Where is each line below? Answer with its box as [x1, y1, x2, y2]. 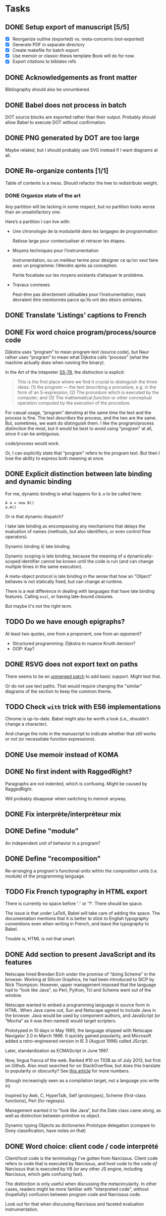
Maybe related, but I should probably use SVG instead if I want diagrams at [5, 147, 158, 153]
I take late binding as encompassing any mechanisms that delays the [5, 523, 146, 529]
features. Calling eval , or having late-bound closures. [5, 593, 114, 599]
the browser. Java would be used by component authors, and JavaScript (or [5, 1012, 161, 1018]
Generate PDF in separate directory [12, 42, 85, 48]
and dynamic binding [5, 477, 72, 486]
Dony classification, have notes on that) [5, 1128, 86, 1134]
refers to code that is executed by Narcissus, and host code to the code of [5, 1160, 157, 1166]
